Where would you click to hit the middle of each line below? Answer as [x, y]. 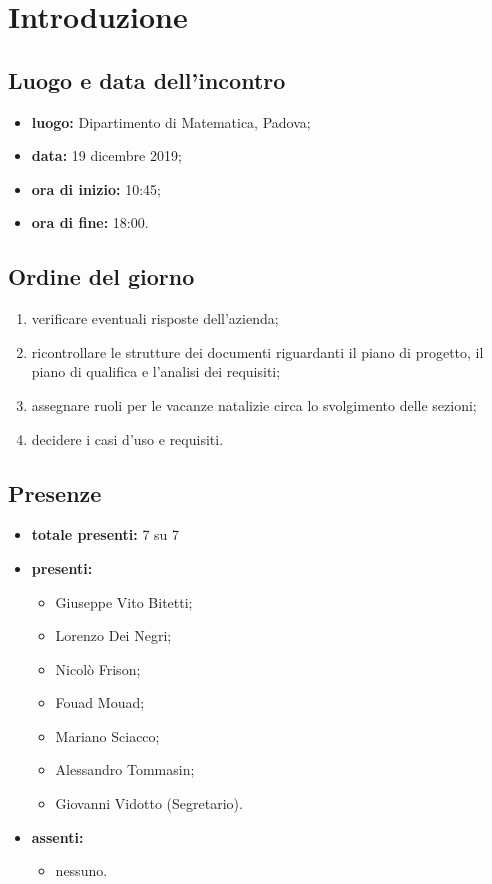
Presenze [55, 492]
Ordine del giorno [101, 276]
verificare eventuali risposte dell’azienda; [155, 318]
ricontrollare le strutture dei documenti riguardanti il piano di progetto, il [257, 351]
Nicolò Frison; [98, 668]
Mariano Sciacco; [107, 735]
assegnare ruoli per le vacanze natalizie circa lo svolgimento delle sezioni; [254, 404]
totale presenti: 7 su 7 [105, 534]
